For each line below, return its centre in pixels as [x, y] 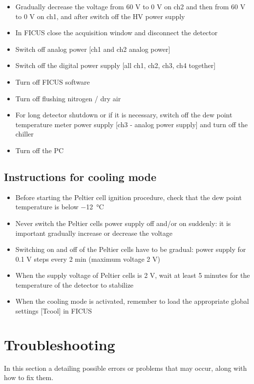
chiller [24, 134]
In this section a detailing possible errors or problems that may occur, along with [126, 368]
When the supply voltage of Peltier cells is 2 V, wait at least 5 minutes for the [133, 275]
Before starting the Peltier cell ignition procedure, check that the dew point [128, 197]
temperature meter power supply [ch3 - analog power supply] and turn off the [132, 124]
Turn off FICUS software [53, 81]
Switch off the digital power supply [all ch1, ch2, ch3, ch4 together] [116, 65]
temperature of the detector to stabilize [74, 284]
